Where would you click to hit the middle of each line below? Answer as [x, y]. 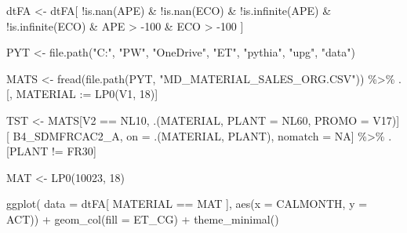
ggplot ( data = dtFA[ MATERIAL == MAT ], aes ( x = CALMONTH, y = [187, 204]
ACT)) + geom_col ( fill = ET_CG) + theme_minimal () [143, 218]
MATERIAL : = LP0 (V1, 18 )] [87, 94]
